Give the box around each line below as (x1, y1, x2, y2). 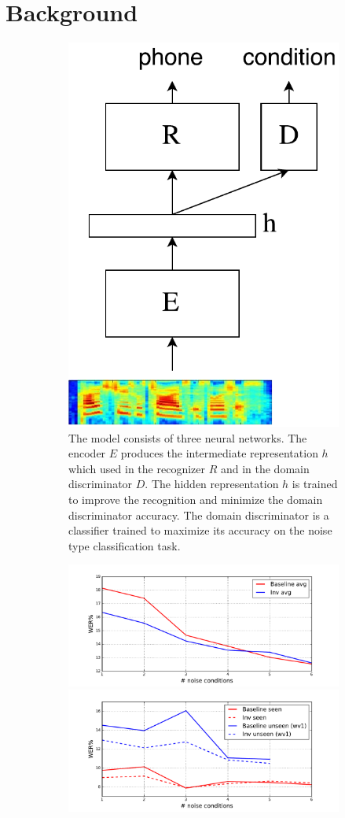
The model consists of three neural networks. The (68, 429, 307, 446)
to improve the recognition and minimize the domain (68, 490, 323, 507)
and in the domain (220, 460, 310, 476)
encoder (68, 445, 106, 461)
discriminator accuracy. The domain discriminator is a (68, 506, 329, 523)
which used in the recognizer (68, 460, 205, 476)
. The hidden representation (145, 476, 279, 492)
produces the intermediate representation (120, 445, 318, 461)
